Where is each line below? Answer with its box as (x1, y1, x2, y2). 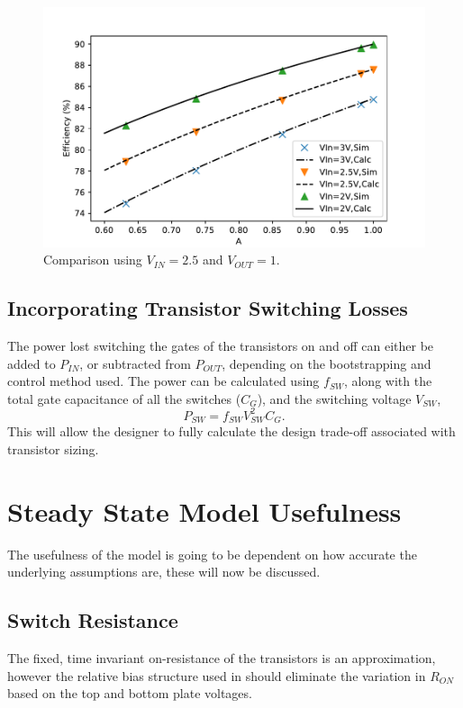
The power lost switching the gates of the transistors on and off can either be (7, 336, 434, 355)
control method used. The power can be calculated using (7, 372, 320, 390)
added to (7, 354, 56, 372)
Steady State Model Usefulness (7, 492, 402, 529)
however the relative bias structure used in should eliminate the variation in (7, 666, 426, 685)
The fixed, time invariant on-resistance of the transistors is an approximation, (7, 649, 436, 668)
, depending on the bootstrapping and (222, 354, 431, 372)
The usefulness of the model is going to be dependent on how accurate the (7, 544, 417, 563)
